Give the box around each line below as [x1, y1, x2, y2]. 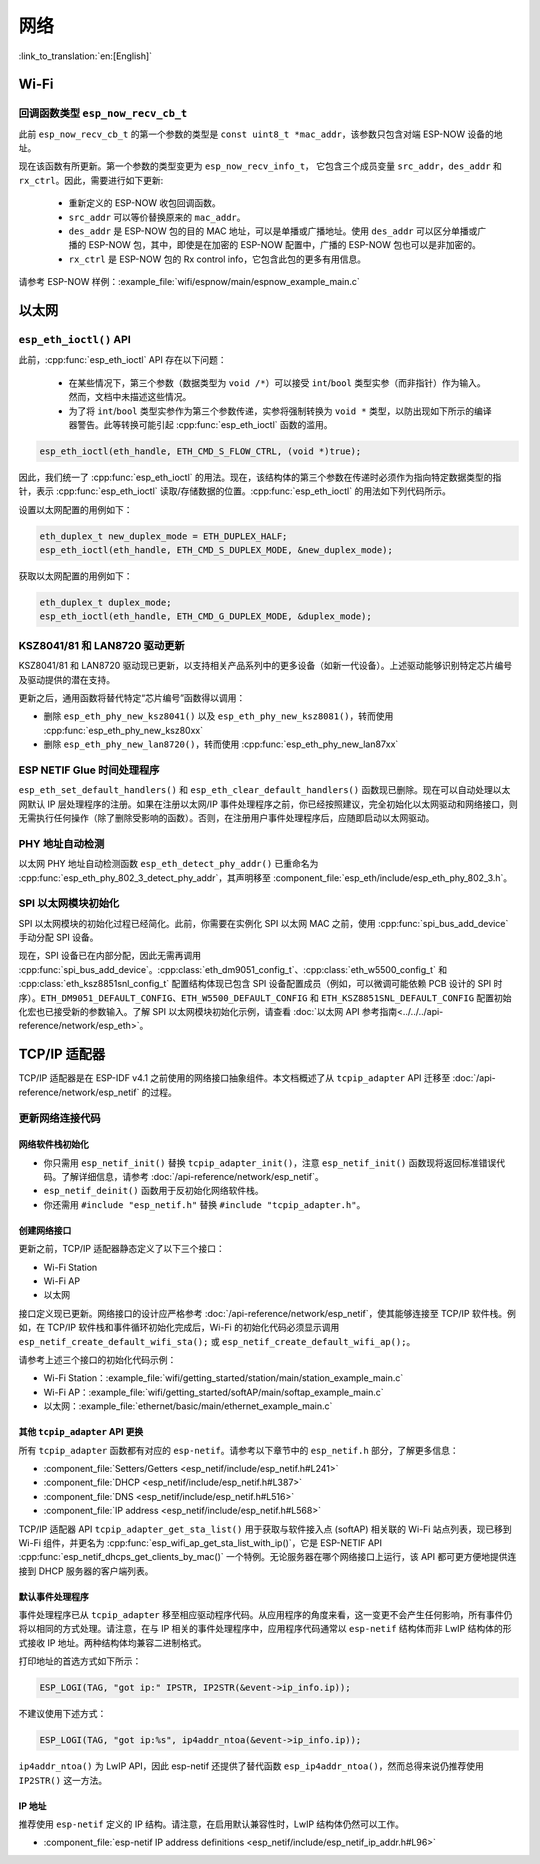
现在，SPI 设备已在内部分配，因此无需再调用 [18, 950, 202, 962]
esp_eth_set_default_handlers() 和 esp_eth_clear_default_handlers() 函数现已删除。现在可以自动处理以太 [18, 784, 511, 796]
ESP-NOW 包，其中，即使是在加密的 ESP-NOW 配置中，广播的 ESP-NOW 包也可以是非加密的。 [88, 239, 482, 251]
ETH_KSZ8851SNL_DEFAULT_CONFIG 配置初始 [320, 991, 512, 1004]
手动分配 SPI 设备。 [18, 931, 99, 944]
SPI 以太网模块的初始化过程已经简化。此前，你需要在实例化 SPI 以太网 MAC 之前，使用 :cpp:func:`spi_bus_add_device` [18, 917, 509, 929]
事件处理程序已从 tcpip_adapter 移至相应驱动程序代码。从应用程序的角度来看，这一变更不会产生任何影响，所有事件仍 [18, 1609, 513, 1621]
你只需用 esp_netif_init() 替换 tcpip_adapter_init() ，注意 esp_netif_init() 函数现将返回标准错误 [43, 1156, 497, 1169]
